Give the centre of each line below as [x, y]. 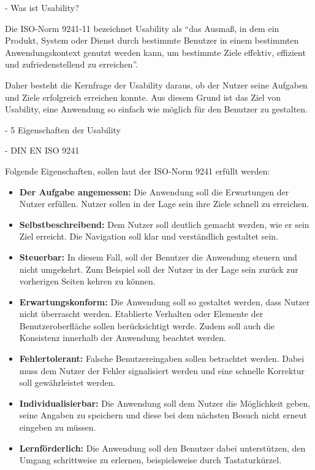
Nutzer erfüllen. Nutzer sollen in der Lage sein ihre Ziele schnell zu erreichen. [164, 204]
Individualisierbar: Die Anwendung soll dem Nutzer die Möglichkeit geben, [165, 403]
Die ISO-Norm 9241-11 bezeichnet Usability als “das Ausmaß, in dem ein [142, 28]
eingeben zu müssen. [58, 427]
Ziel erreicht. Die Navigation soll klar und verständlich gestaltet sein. [149, 236]
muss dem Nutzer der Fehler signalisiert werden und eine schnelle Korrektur [162, 370]
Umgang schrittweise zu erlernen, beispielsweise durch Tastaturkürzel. [150, 460]
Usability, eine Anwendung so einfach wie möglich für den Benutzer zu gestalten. [156, 109]
